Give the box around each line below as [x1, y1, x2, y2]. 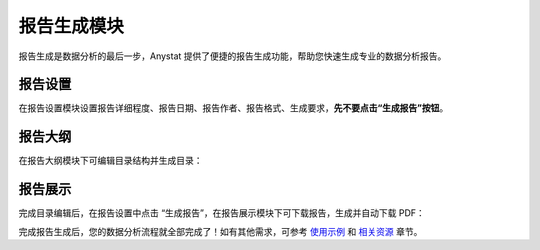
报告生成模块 [18, 15, 125, 37]
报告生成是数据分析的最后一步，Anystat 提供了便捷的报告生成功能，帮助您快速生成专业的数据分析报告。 [18, 50, 447, 62]
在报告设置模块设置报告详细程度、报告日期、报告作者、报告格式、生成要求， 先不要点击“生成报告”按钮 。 [18, 102, 449, 114]
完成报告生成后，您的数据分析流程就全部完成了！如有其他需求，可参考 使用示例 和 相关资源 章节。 [18, 225, 423, 237]
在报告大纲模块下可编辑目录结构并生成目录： [18, 155, 203, 167]
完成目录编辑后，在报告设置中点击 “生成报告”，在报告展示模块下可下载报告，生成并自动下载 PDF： [18, 207, 425, 219]
